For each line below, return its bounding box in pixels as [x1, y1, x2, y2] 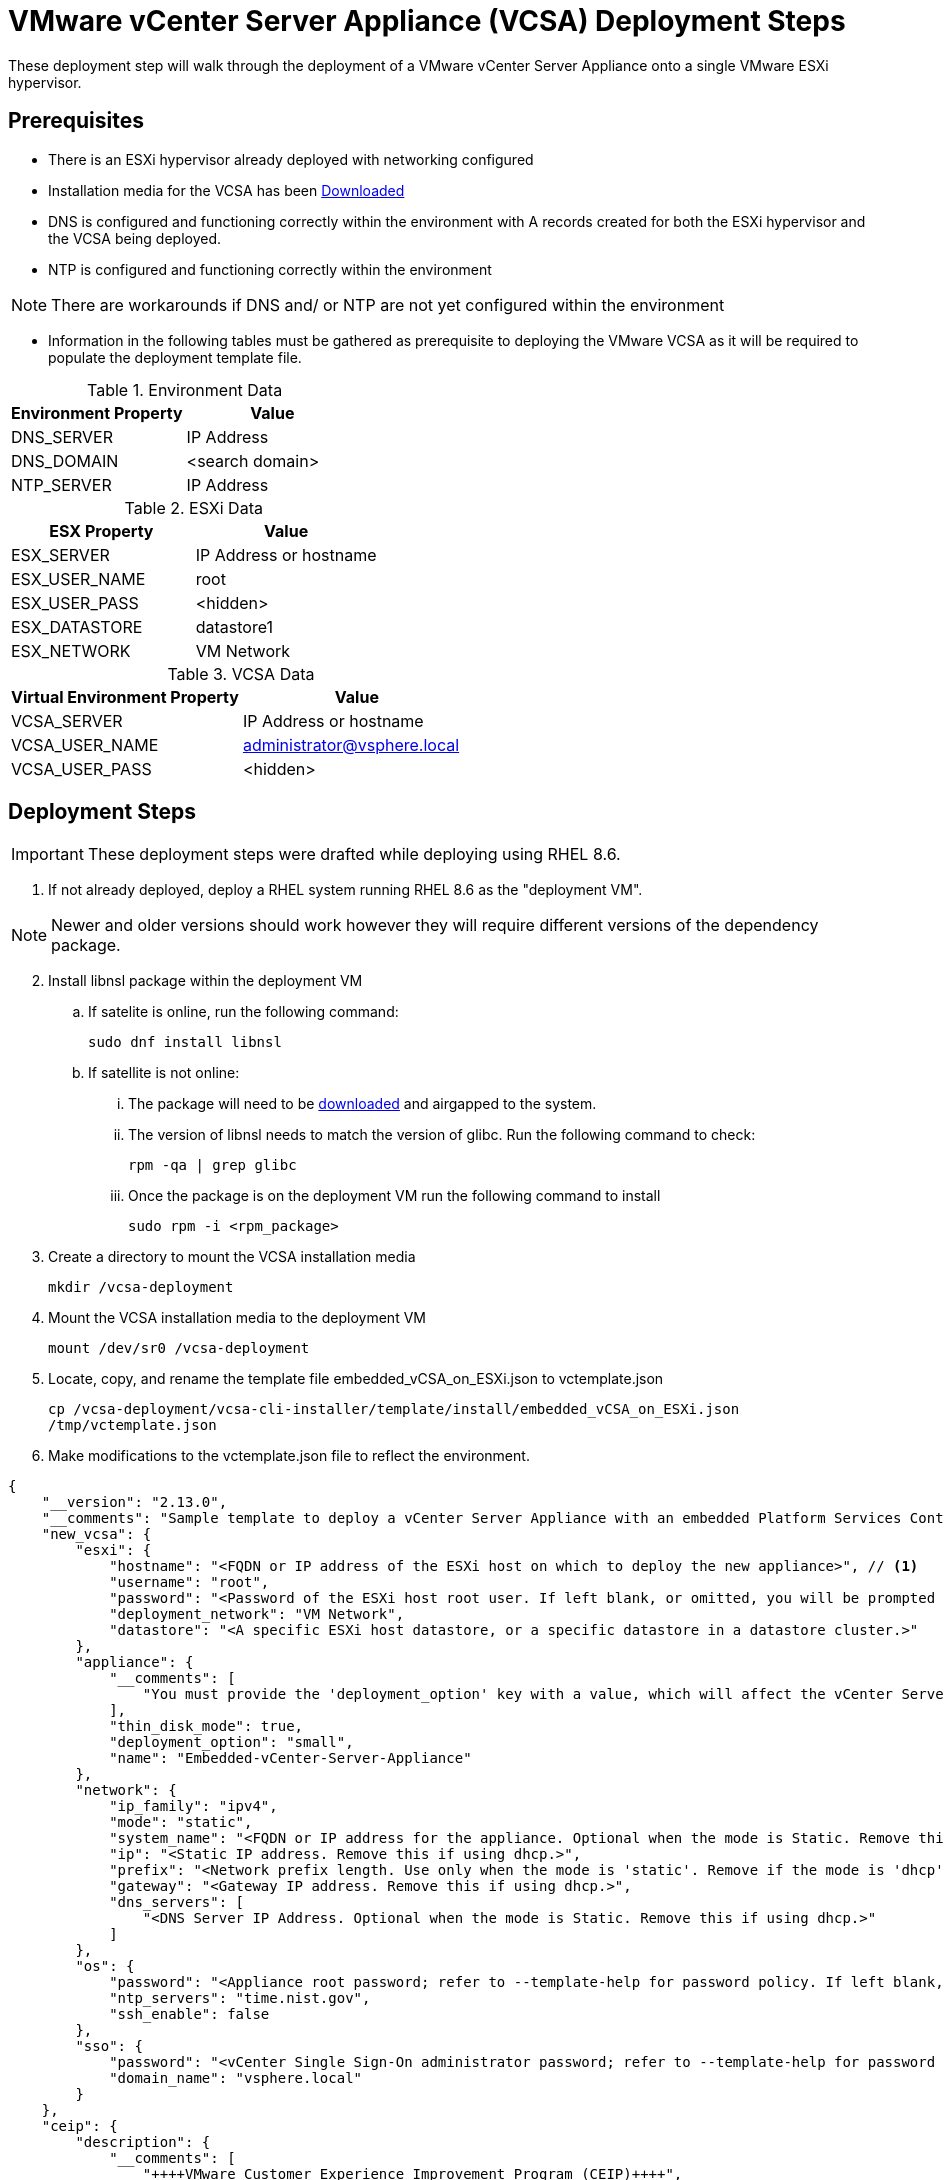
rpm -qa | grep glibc [128, 1157, 297, 1174]
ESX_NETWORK [11, 640, 131, 661]
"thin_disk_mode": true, [109, 1718, 304, 1735]
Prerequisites [8, 108, 144, 134]
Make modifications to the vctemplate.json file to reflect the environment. [48, 1447, 530, 1465]
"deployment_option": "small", [109, 1734, 354, 1751]
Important [11, 844, 84, 865]
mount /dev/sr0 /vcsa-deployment [48, 1340, 310, 1357]
